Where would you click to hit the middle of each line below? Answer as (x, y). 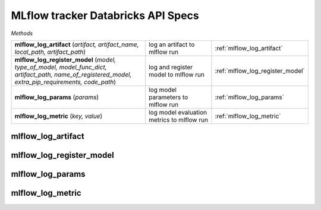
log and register (171, 67)
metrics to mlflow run (178, 120)
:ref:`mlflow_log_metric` (248, 116)
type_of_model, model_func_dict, (61, 67)
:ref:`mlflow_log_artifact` (249, 48)
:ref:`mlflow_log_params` (250, 97)
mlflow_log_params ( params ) (57, 97)
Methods (22, 33)
